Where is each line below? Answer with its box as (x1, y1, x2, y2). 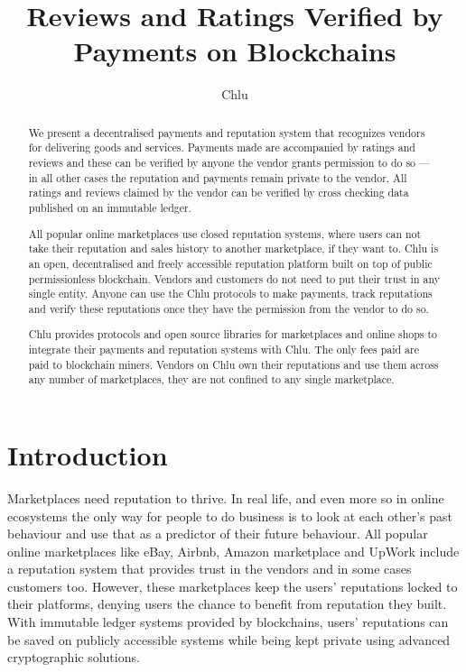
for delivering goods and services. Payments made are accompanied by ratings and (28, 140, 415, 155)
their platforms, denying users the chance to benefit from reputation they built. (7, 594, 447, 613)
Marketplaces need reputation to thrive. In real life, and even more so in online (7, 488, 444, 507)
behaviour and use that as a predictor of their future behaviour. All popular (7, 524, 428, 543)
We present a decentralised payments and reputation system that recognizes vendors (28, 124, 425, 140)
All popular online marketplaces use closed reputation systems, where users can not (28, 226, 422, 241)
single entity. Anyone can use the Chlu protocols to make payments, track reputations (28, 286, 433, 301)
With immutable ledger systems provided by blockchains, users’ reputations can (7, 612, 449, 631)
